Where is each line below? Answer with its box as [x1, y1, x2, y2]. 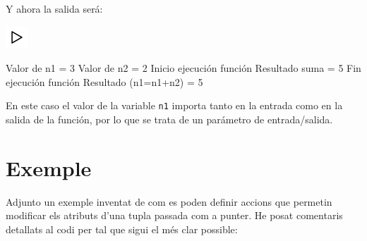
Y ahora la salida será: [6, 1, 103, 16]
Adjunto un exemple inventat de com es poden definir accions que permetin [6, 194, 332, 209]
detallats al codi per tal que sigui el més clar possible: [6, 221, 238, 236]
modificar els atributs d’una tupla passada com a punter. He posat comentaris [6, 208, 343, 223]
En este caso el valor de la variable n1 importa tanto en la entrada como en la [6, 98, 343, 113]
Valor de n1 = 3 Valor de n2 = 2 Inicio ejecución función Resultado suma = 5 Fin [6, 61, 361, 75]
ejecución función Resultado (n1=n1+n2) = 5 [6, 74, 203, 89]
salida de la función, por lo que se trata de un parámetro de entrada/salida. [6, 112, 333, 127]
